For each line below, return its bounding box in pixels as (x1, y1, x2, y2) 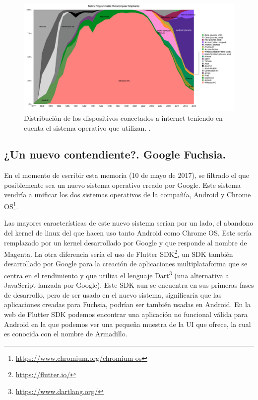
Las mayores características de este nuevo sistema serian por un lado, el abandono (4, 218, 254, 228)
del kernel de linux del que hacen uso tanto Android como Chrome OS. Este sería (4, 227, 252, 238)
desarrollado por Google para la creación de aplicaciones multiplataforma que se (4, 258, 248, 269)
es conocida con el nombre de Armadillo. (4, 328, 128, 339)
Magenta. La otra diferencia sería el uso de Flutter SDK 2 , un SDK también (4, 247, 233, 259)
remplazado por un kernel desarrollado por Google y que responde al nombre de (4, 237, 247, 247)
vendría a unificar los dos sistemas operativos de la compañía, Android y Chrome (4, 189, 251, 200)
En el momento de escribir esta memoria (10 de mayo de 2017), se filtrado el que (4, 170, 250, 180)
